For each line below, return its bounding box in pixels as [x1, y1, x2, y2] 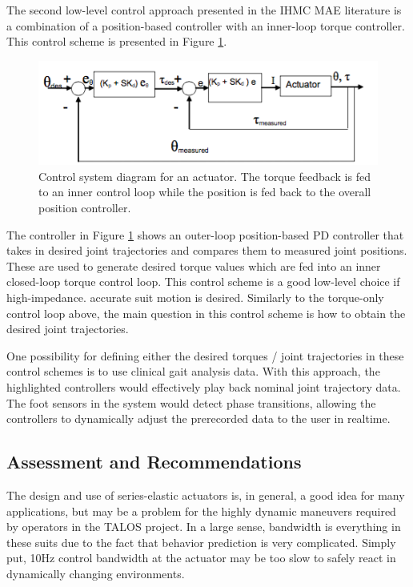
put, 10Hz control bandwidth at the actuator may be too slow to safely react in [6, 549, 396, 566]
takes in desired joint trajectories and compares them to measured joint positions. [6, 242, 407, 259]
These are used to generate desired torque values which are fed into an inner [6, 257, 381, 274]
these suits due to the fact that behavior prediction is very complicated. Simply [6, 533, 396, 550]
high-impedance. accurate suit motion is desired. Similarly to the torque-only [6, 288, 384, 305]
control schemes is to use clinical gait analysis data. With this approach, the [6, 363, 380, 380]
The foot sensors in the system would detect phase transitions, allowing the [6, 394, 376, 411]
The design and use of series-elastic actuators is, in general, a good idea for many [6, 486, 405, 503]
